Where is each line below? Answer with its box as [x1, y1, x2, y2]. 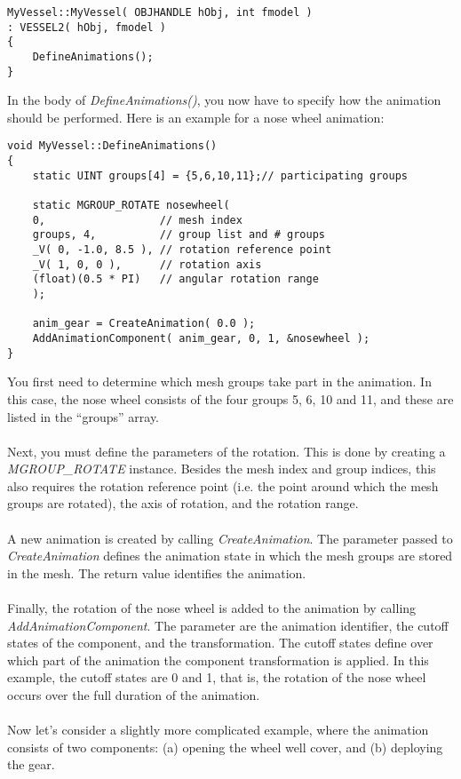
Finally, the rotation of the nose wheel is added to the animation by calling [7, 599, 417, 617]
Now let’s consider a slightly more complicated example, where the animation [7, 720, 429, 739]
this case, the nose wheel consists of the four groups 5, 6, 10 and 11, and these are [7, 389, 454, 408]
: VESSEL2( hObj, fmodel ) [7, 20, 166, 34]
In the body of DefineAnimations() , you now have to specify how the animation [7, 91, 441, 109]
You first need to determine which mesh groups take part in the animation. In [7, 372, 432, 391]
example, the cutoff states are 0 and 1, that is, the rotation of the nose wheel [7, 668, 426, 687]
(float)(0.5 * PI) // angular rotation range [32, 273, 319, 286]
